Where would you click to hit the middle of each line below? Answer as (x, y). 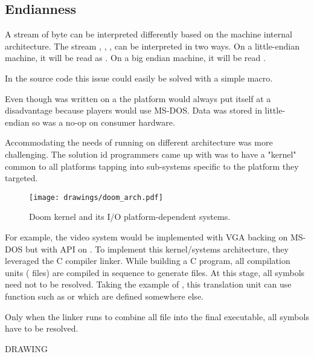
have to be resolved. (42, 328)
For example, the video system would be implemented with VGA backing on (146, 236)
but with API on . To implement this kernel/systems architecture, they (157, 249)
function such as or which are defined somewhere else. (104, 296)
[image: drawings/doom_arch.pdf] (96, 197)
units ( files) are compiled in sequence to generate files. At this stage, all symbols (155, 272)
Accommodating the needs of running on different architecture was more (139, 142)
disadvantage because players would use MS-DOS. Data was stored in (133, 110)
